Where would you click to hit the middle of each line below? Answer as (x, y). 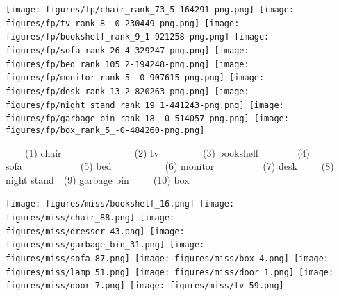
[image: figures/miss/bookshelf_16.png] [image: (120, 204)
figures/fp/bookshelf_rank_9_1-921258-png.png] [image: (138, 37)
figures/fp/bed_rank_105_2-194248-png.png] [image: (127, 64)
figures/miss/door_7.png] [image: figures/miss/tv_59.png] (145, 286)
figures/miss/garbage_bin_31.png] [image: (105, 245)
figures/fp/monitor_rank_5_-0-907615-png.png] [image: (135, 78)
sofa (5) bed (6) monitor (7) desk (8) (170, 166)
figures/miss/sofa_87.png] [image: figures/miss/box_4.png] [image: (167, 258)
